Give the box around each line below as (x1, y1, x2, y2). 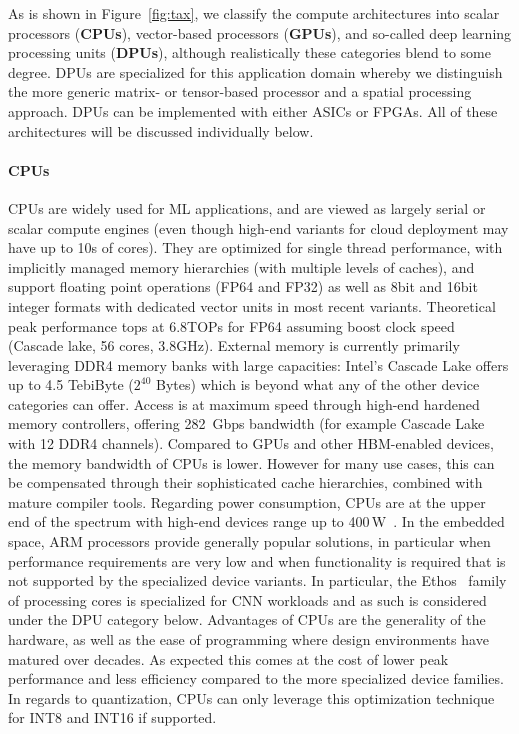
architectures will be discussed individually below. (8, 120, 314, 141)
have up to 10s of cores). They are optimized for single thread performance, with (8, 237, 503, 258)
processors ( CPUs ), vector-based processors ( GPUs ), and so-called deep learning (8, 22, 512, 43)
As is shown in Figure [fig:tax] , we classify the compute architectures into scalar (8, 3, 500, 23)
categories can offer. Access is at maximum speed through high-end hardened (8, 393, 480, 414)
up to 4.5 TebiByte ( (8, 374, 134, 395)
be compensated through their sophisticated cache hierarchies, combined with (8, 472, 483, 493)
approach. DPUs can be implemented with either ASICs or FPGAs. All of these (8, 100, 498, 121)
